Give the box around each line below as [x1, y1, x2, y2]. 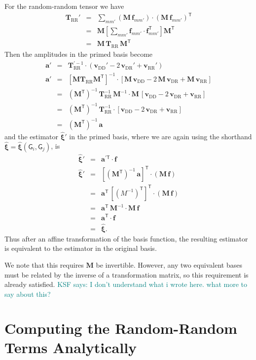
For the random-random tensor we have [4, 1, 124, 11]
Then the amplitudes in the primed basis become [4, 49, 153, 59]
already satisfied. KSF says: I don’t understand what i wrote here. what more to [4, 279, 247, 289]
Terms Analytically [4, 337, 137, 357]
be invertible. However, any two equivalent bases [96, 259, 243, 270]
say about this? [4, 288, 51, 299]
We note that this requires [4, 259, 84, 270]
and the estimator [4, 131, 59, 141]
